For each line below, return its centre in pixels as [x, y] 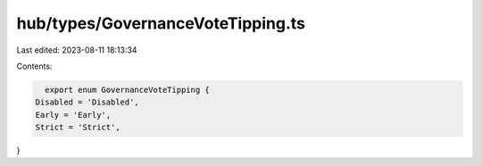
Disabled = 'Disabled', [87, 102]
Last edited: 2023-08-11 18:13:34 [77, 50]
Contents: [34, 66]
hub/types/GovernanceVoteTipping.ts [161, 23]
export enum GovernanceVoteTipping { [127, 90]
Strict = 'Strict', [78, 128]
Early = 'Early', [73, 115]
